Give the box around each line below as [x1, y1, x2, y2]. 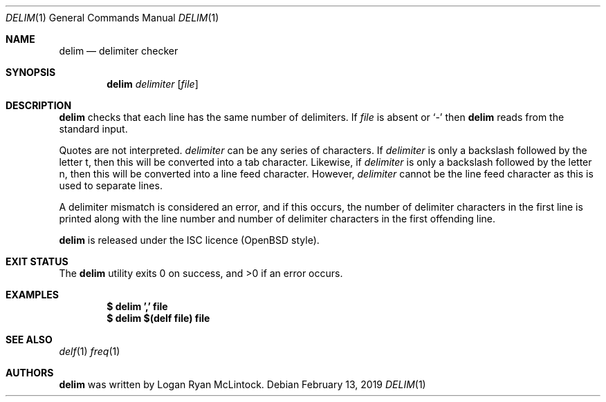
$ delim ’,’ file [107, 300, 168, 312]
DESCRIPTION [6, 99, 72, 111]
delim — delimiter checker [59, 45, 178, 57]
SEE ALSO [6, 334, 53, 345]
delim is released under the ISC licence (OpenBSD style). [59, 234, 320, 246]
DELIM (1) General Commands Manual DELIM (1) [6, 12, 219, 23]
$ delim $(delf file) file [107, 312, 210, 324]
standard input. [59, 123, 128, 135]
